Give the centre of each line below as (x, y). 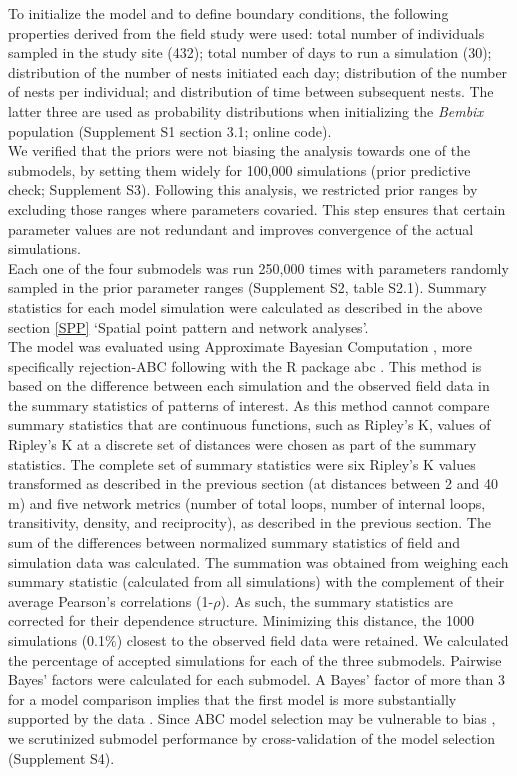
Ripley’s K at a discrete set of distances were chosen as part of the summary (242, 444)
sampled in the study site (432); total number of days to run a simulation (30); (250, 52)
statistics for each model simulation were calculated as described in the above (245, 306)
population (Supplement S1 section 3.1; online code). (170, 130)
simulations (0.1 (56, 640)
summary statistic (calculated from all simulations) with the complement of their (256, 581)
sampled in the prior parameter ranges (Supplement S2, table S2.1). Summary (247, 287)
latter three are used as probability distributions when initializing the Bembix (245, 110)
